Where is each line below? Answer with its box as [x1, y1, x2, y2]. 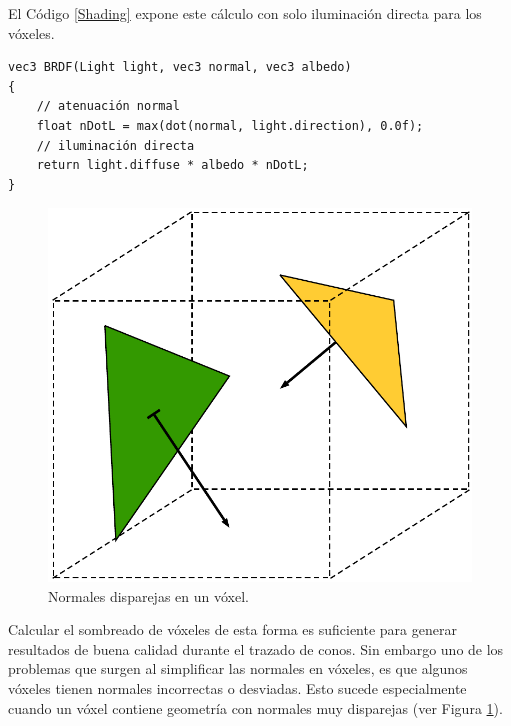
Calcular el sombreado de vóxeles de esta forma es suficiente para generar [8, 619, 457, 640]
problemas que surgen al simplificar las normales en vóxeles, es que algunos [8, 658, 468, 679]
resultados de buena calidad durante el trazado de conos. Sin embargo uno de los [8, 638, 504, 659]
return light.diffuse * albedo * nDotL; [36, 158, 309, 173]
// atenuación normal [36, 99, 180, 114]
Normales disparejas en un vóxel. [48, 585, 249, 606]
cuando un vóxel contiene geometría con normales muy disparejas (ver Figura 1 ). [8, 697, 503, 718]
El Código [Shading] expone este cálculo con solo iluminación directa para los [8, 3, 482, 23]
